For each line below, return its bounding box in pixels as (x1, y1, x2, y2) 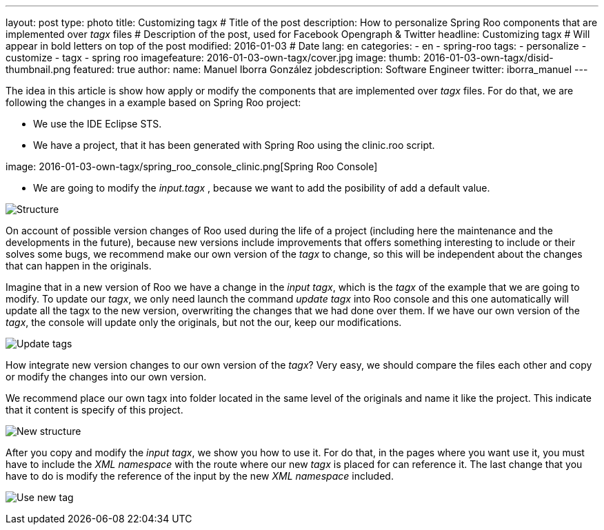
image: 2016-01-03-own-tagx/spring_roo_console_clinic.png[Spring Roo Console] (6, 161, 378, 172)
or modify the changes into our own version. (6, 371, 207, 383)
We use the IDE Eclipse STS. (33, 118, 162, 130)
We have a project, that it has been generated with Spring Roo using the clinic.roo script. (33, 139, 435, 151)
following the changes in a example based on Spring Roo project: (6, 96, 301, 108)
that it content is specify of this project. (6, 404, 183, 416)
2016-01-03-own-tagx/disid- (423, 52, 554, 63)
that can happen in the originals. (6, 260, 152, 272)
